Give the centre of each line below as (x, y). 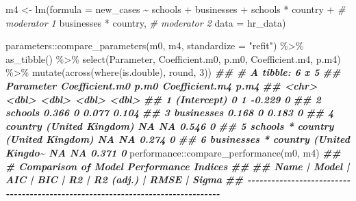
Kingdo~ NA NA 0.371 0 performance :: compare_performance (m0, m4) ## (173, 152)
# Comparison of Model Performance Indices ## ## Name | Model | (178, 166)
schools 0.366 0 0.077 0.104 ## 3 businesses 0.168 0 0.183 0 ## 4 (170, 112)
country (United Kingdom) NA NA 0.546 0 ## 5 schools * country (170, 125)
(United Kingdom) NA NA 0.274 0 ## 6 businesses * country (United (178, 139)
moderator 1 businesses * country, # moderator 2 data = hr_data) (146, 22)
